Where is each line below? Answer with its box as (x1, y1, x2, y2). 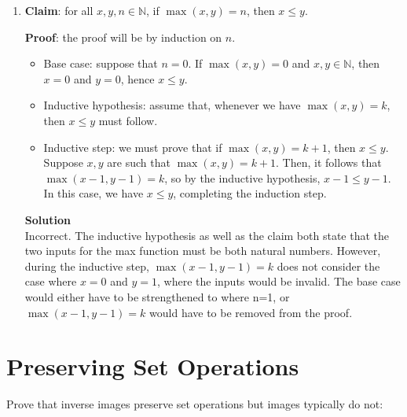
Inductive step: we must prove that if (43, 138, 222, 155)
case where (24, 273, 77, 290)
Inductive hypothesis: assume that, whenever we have (43, 97, 301, 113)
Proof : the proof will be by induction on (24, 28, 222, 45)
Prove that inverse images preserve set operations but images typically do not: (6, 396, 383, 412)
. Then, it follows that (276, 154, 382, 171)
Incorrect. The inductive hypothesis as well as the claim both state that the (24, 227, 389, 243)
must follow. (98, 112, 158, 128)
